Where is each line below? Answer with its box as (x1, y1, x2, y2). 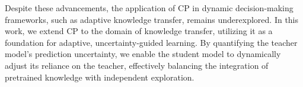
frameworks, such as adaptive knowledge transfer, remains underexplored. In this (5, 13, 299, 25)
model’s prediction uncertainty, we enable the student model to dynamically (5, 48, 281, 60)
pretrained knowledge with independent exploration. (5, 71, 194, 83)
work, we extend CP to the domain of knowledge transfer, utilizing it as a (5, 25, 273, 37)
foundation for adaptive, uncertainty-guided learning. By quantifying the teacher (5, 36, 298, 48)
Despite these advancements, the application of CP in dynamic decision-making (5, 2, 294, 14)
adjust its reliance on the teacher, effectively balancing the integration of (5, 59, 269, 71)
